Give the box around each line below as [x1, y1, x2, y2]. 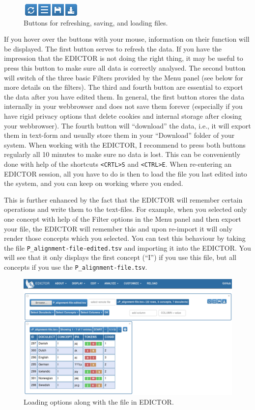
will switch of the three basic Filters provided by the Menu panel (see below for [4, 72, 243, 82]
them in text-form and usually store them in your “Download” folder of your [4, 130, 235, 140]
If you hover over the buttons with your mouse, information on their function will [4, 34, 250, 44]
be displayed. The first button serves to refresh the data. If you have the [4, 43, 222, 53]
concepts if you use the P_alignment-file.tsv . [4, 261, 147, 272]
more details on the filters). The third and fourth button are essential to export [4, 82, 243, 92]
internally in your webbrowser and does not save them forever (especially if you [4, 101, 243, 111]
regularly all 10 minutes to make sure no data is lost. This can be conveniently [4, 149, 241, 159]
